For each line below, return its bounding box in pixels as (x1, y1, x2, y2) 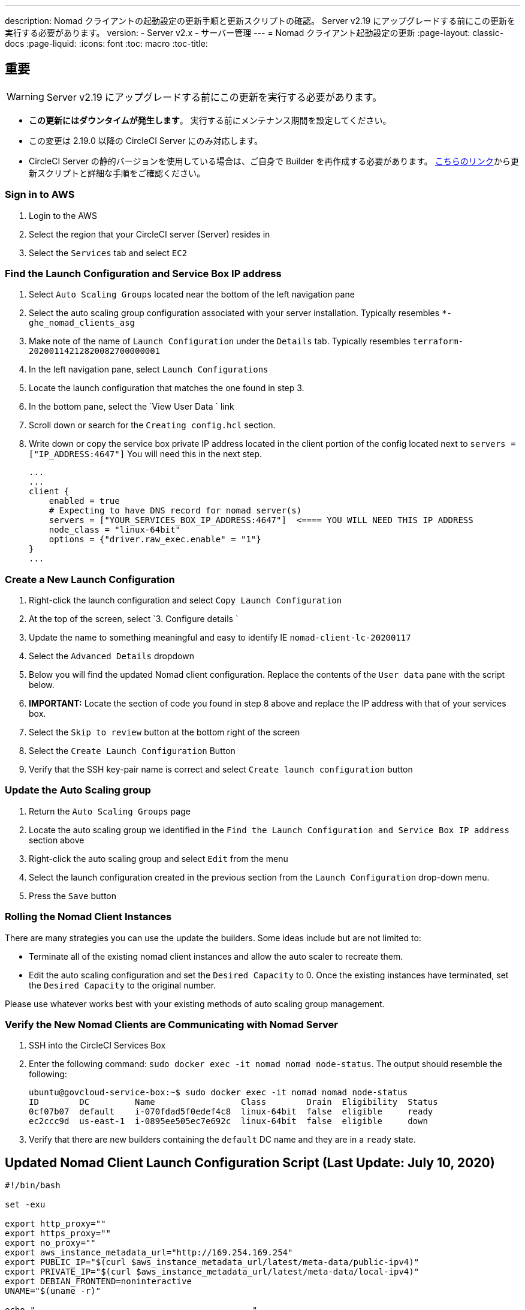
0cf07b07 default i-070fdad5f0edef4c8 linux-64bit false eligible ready (29, 1107, 433, 1117)
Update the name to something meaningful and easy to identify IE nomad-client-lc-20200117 (29, 632, 411, 643)
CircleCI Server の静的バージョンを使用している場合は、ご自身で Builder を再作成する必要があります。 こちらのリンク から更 (29, 155, 519, 166)
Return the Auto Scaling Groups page (29, 806, 191, 816)
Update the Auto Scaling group (5, 784, 151, 797)
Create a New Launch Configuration (5, 573, 175, 585)
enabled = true (49, 496, 120, 506)
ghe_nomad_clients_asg (29, 318, 135, 328)
